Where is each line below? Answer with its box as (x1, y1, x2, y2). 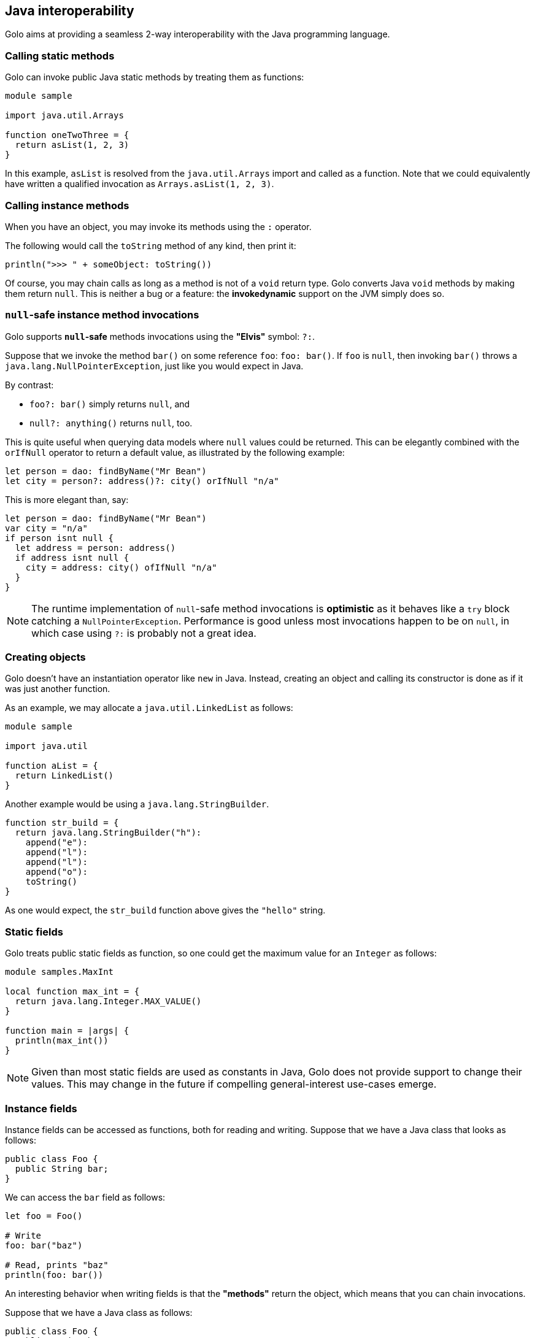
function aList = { (5, 761, 98, 771)
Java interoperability (5, 3, 134, 18)
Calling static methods (5, 49, 115, 62)
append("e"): (25, 837, 88, 848)
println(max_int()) (15, 1036, 109, 1046)
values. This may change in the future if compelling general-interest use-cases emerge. (31, 1078, 437, 1091)
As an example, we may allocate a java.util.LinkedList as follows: (5, 702, 293, 713)
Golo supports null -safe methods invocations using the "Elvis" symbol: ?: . (5, 331, 315, 342)
